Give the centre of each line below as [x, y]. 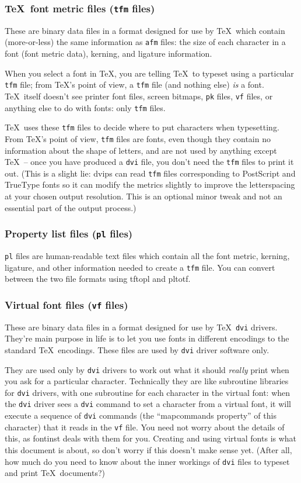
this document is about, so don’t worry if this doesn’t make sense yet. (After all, [148, 450]
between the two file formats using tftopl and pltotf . [98, 279]
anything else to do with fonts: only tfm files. [85, 107]
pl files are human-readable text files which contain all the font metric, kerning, [147, 255]
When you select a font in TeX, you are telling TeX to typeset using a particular [149, 73]
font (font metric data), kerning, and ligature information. [108, 54]
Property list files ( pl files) [69, 234]
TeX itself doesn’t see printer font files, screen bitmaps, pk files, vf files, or [139, 96]
